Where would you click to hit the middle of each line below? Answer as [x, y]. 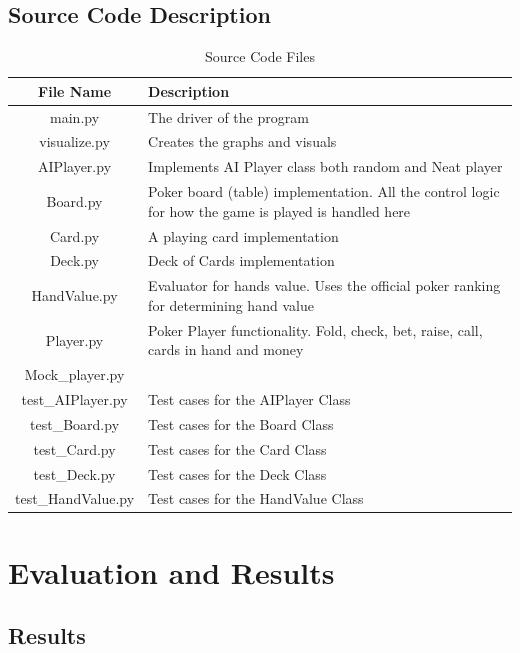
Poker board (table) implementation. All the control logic [324, 191]
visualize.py [74, 141]
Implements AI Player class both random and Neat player [325, 166]
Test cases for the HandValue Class [256, 498]
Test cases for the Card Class [237, 448]
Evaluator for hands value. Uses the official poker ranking [324, 285]
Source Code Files [260, 56]
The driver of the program [228, 116]
